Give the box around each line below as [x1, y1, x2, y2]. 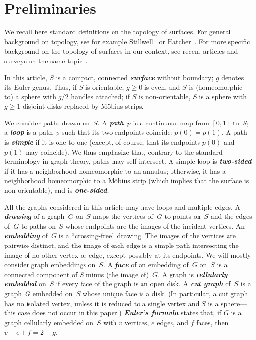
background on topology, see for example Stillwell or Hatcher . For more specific [4, 36, 250, 46]
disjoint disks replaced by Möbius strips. [23, 101, 144, 111]
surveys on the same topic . [4, 55, 88, 65]
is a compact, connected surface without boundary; [56, 72, 214, 82]
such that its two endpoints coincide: [61, 127, 172, 137]
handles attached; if [71, 91, 130, 101]
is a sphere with [199, 91, 247, 101]
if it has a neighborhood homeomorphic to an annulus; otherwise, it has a [4, 165, 226, 176]
